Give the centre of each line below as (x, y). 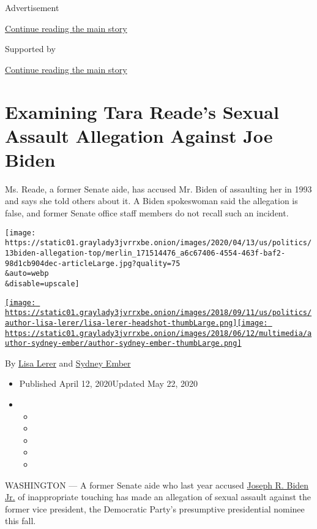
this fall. (21, 521)
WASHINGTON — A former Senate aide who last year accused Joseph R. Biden (157, 485)
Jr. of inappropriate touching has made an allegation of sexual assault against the (158, 497)
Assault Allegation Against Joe (139, 135)
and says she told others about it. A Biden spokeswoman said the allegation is (151, 201)
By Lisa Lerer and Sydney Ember (68, 363)
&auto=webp (27, 274)
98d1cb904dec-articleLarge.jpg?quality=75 (93, 263)
